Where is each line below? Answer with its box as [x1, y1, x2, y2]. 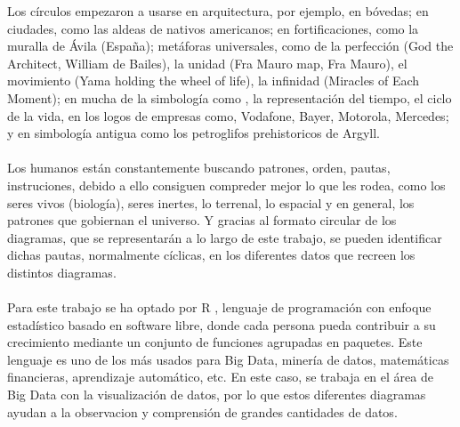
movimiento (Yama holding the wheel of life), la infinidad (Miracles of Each [7, 71, 420, 90]
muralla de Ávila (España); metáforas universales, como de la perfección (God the [7, 36, 454, 55]
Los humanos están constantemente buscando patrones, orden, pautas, [7, 158, 391, 177]
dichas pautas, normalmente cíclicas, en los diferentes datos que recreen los [7, 246, 416, 264]
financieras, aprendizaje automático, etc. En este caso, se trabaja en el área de [7, 367, 433, 386]
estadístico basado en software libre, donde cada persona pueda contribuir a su [7, 315, 436, 334]
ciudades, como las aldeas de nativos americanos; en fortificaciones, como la [7, 19, 419, 37]
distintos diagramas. [7, 262, 117, 281]
